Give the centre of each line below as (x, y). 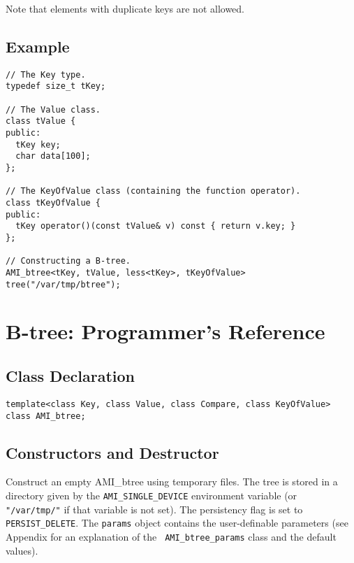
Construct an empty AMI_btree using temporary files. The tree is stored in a (172, 482)
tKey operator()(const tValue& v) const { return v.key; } (156, 226)
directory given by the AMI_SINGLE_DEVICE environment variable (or (152, 495)
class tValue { (41, 121)
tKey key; (38, 144)
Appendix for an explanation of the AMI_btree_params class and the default (171, 536)
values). (22, 550)
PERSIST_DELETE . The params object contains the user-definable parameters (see (177, 523)
